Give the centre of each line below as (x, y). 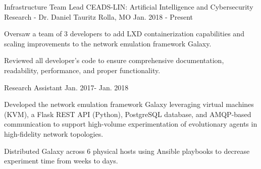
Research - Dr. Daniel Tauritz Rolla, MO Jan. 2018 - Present (99, 16)
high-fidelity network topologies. (54, 133)
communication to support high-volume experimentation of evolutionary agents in (131, 124)
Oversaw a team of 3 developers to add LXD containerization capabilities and (124, 34)
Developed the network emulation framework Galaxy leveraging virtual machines (129, 104)
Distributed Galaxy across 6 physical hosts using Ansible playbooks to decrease (127, 151)
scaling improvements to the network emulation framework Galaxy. (108, 43)
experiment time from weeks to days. (61, 161)
